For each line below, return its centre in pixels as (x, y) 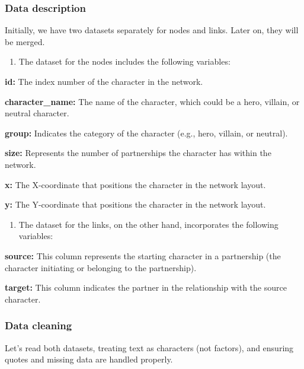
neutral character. (37, 113)
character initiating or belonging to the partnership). (101, 267)
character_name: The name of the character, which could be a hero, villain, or (152, 101)
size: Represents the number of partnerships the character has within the (138, 153)
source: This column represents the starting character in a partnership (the (143, 255)
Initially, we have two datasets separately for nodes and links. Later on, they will (152, 30)
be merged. (25, 41)
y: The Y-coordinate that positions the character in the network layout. (135, 204)
